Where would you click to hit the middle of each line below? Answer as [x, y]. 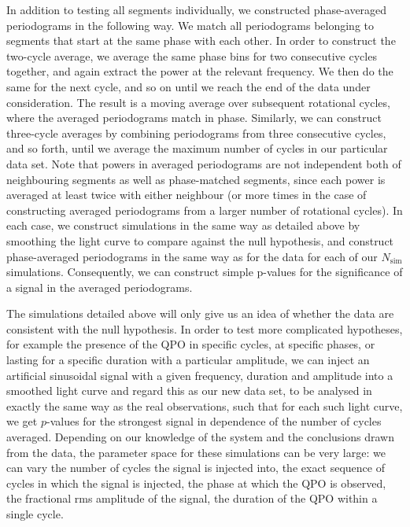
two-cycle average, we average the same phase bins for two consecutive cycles [192, 55]
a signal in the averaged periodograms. [100, 287]
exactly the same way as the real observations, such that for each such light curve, [205, 405]
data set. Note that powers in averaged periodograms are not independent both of [204, 163]
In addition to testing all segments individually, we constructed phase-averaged [197, 9]
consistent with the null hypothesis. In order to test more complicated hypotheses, [205, 328]
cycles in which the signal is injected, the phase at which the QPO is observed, [196, 483]
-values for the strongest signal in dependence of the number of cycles [214, 421]
